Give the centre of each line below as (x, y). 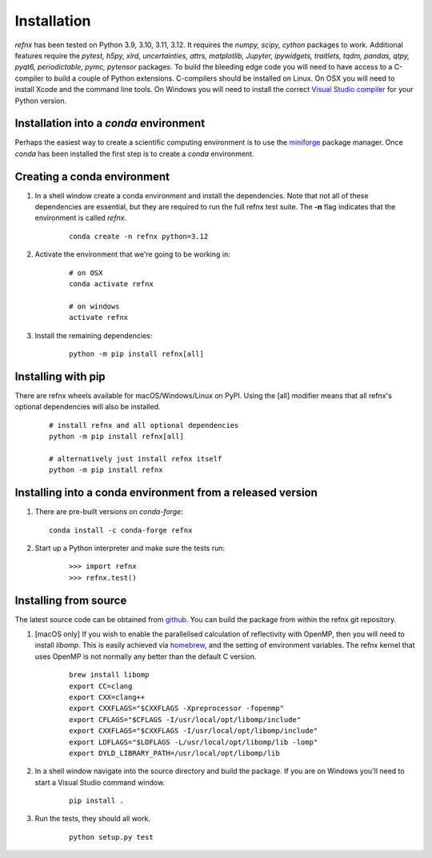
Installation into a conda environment (110, 124)
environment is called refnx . (81, 218)
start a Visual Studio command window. (100, 782)
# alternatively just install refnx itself (136, 459)
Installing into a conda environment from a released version (166, 493)
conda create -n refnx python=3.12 (139, 236)
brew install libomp (109, 675)
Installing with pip (60, 376)
